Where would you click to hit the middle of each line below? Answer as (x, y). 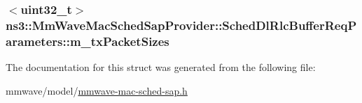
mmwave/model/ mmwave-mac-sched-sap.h (97, 90)
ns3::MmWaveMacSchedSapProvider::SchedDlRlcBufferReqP (181, 25)
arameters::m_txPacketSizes (88, 41)
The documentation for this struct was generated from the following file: (161, 67)
